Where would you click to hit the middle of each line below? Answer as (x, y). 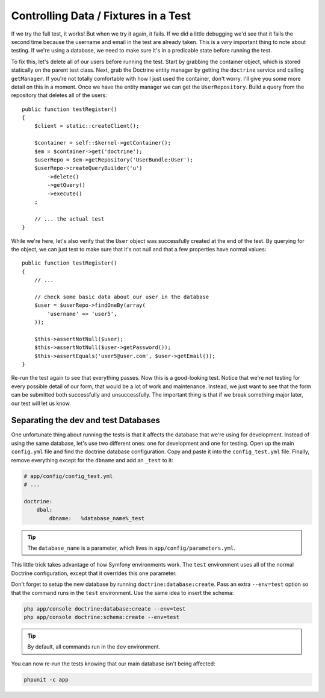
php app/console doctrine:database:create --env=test (105, 608)
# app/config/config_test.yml (68, 476)
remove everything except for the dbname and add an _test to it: (92, 460)
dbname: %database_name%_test (97, 518)
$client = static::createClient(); (87, 126)
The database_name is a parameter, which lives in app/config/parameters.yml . (132, 548)
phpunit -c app (46, 679)
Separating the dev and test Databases (86, 420)
